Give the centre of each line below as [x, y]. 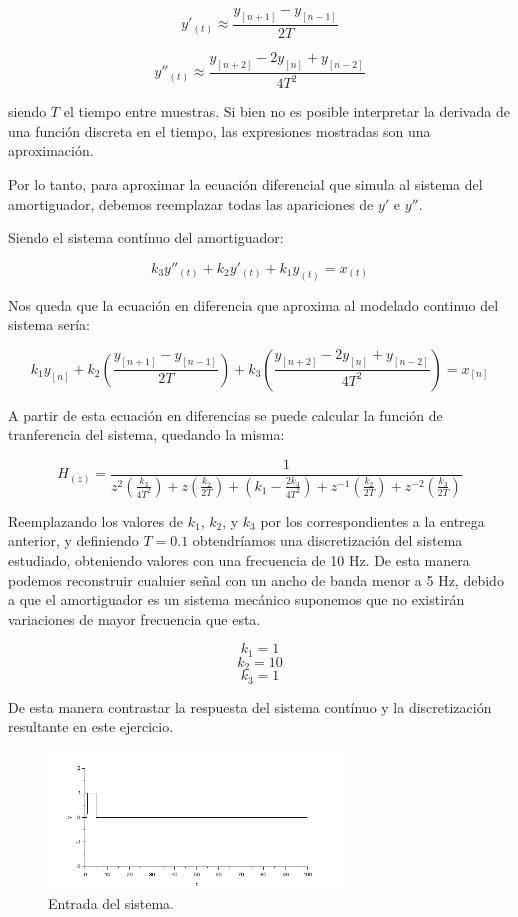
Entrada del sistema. [111, 903]
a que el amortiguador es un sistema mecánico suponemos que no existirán [236, 599]
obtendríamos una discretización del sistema [327, 540]
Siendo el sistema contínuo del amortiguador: [146, 237]
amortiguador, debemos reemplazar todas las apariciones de [191, 203]
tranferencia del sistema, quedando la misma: [146, 434]
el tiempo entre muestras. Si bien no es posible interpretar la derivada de [286, 111]
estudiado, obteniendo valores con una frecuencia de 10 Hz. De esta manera [239, 560]
